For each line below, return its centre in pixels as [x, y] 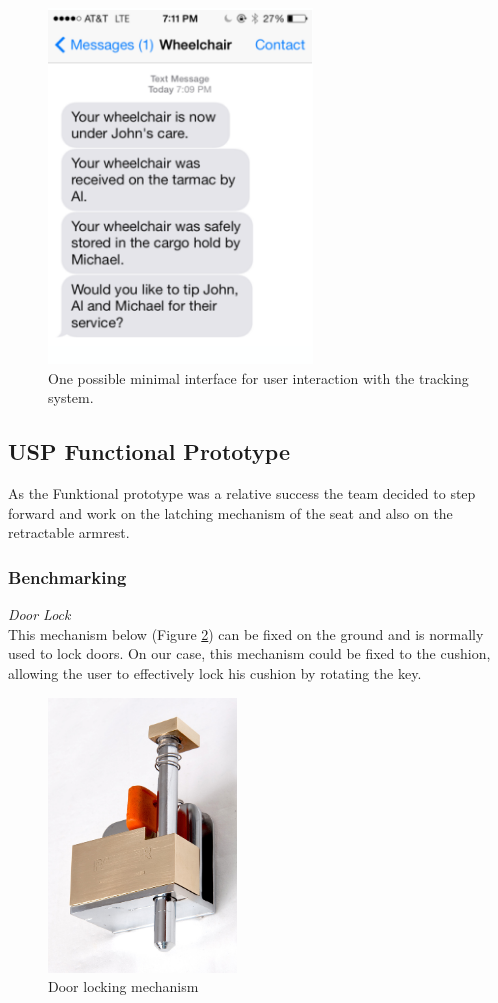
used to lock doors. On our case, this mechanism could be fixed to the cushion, [249, 653]
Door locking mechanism [123, 986]
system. [71, 397]
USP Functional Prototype [149, 451]
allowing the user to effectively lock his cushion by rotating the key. [215, 673]
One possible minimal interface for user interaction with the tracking [258, 377]
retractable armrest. [69, 532]
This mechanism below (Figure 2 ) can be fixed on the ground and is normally [246, 633]
